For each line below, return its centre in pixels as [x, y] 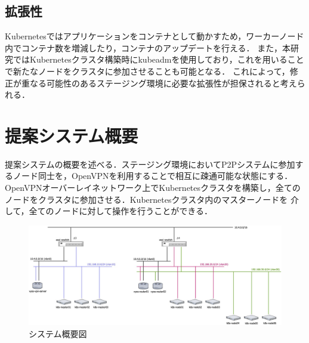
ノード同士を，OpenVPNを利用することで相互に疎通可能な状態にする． [153, 176]
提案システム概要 [72, 135]
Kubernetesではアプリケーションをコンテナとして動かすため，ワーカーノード [154, 36]
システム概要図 [58, 333]
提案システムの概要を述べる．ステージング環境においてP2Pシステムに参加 [150, 164]
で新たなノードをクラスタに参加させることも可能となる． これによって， [147, 71]
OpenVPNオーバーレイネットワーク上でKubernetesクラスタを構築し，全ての [153, 188]
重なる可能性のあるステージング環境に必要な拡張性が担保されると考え [159, 83]
